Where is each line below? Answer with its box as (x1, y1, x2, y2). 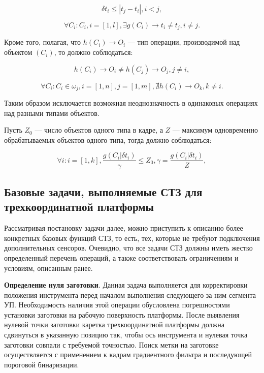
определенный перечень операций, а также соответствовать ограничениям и (4, 252, 239, 263)
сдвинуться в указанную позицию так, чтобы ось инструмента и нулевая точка (4, 329, 248, 340)
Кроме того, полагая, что (4, 37, 81, 47)
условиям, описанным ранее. (4, 262, 93, 273)
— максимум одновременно (172, 125, 258, 135)
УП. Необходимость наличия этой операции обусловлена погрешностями (4, 299, 230, 310)
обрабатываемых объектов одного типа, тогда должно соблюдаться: (4, 134, 212, 145)
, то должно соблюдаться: (54, 47, 133, 57)
